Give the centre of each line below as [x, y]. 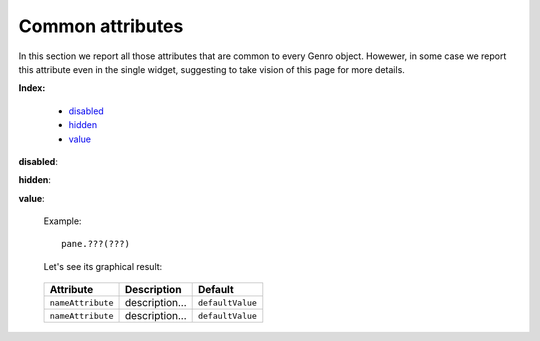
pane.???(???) [95, 244]
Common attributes [101, 26]
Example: [62, 221]
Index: [32, 88]
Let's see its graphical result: [103, 266]
